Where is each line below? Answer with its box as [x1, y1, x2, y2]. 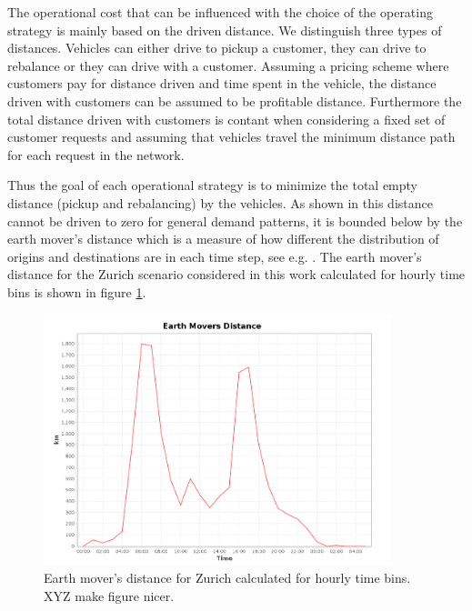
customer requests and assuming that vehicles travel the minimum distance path [7, 127, 456, 146]
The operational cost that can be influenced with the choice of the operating [7, 3, 433, 21]
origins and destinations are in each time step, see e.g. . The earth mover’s [7, 246, 422, 265]
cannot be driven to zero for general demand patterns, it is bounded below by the [7, 211, 463, 230]
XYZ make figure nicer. [44, 586, 175, 605]
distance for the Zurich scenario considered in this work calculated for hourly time [7, 265, 466, 284]
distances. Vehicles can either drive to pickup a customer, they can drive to [7, 38, 427, 57]
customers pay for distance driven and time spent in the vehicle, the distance [7, 74, 437, 93]
